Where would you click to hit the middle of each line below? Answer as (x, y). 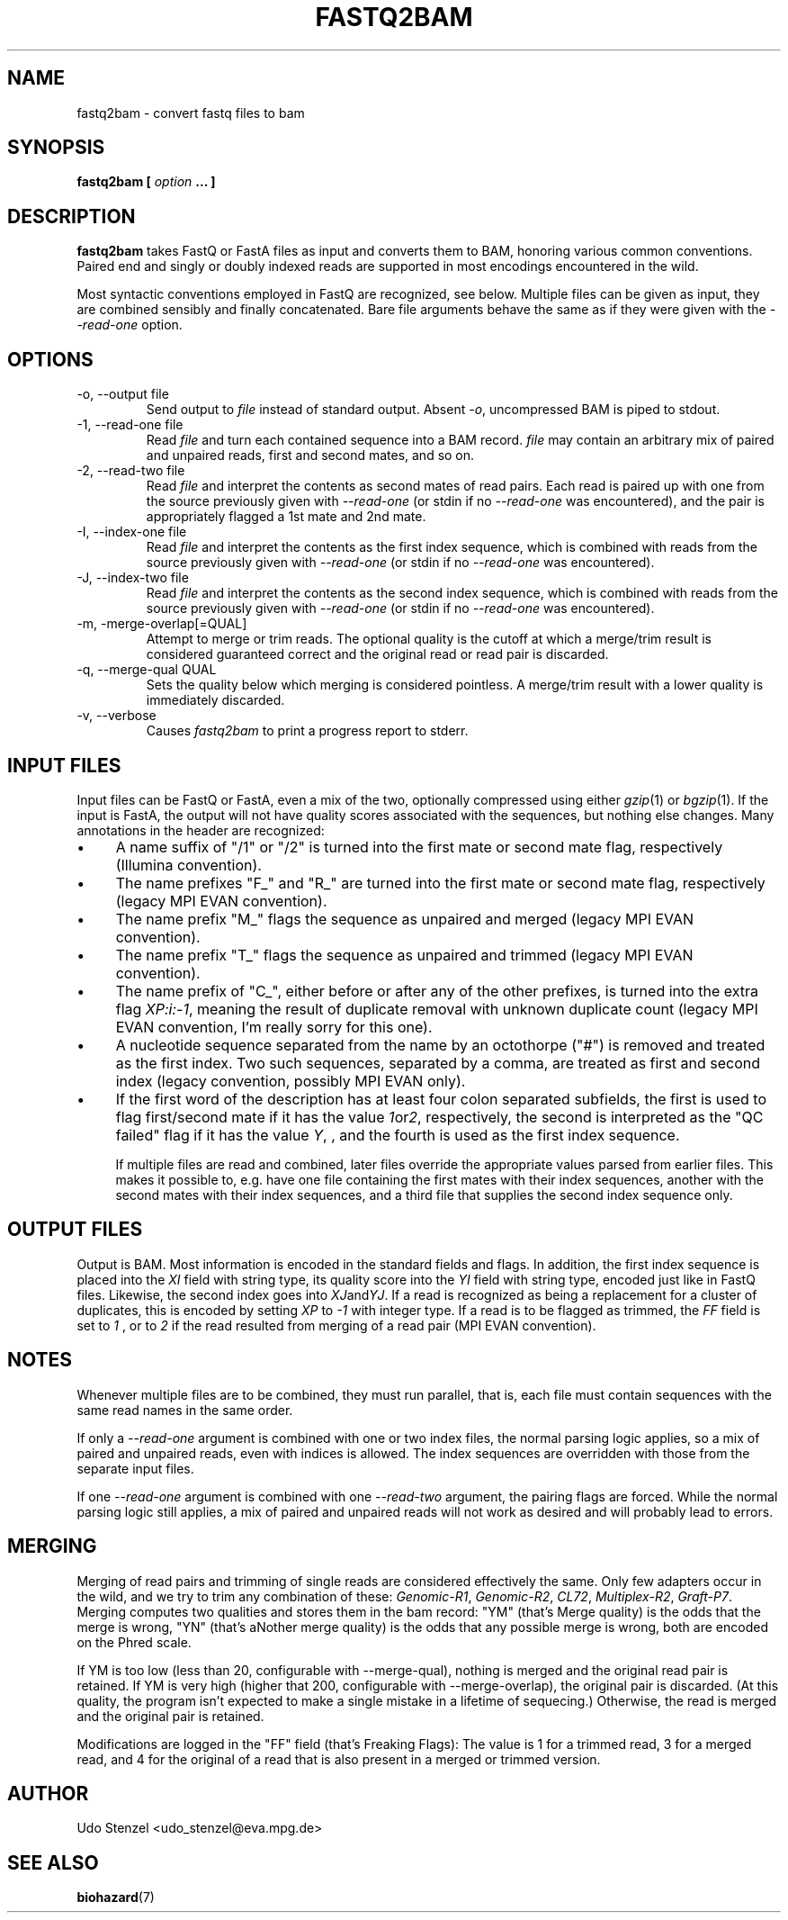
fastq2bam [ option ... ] (146, 182)
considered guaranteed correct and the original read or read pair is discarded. (377, 654)
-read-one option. (130, 325)
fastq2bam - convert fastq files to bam (191, 113)
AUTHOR (48, 1793)
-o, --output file (123, 394)
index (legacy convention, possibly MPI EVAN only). (291, 1081)
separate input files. (135, 1468)
